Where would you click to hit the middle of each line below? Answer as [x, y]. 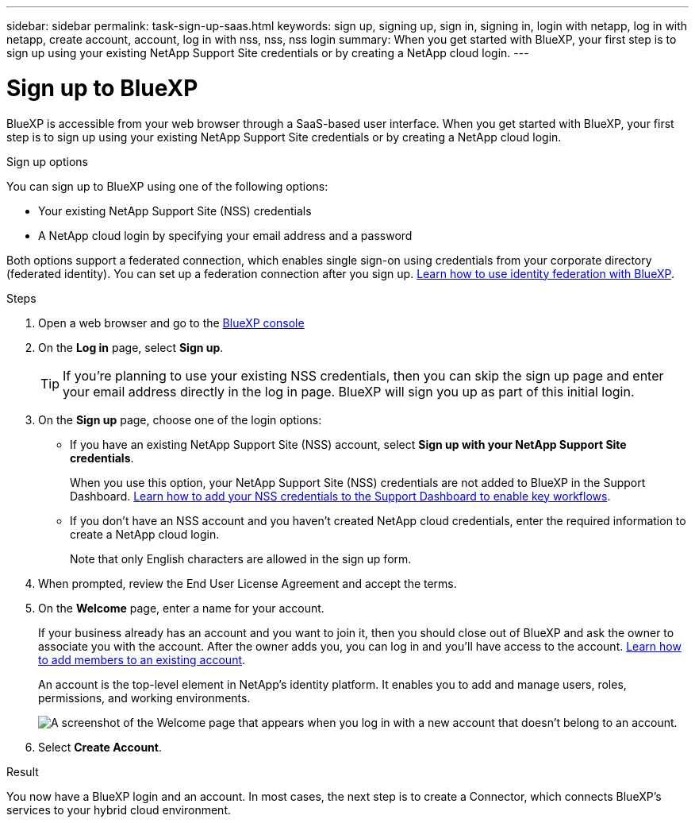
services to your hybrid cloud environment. [119, 809]
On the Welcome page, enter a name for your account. [181, 608]
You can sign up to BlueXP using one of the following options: [167, 186]
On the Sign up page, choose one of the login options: [180, 419]
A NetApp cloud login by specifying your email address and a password [225, 235]
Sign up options [47, 161]
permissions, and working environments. [144, 697]
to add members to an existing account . [142, 659]
